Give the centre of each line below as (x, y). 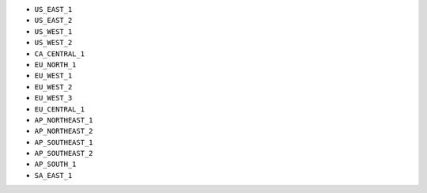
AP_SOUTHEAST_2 (64, 153)
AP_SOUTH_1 (55, 165)
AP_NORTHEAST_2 (64, 131)
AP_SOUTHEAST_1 (64, 142)
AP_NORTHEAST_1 (64, 120)
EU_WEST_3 (53, 98)
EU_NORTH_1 (55, 64)
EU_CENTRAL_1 (60, 109)
